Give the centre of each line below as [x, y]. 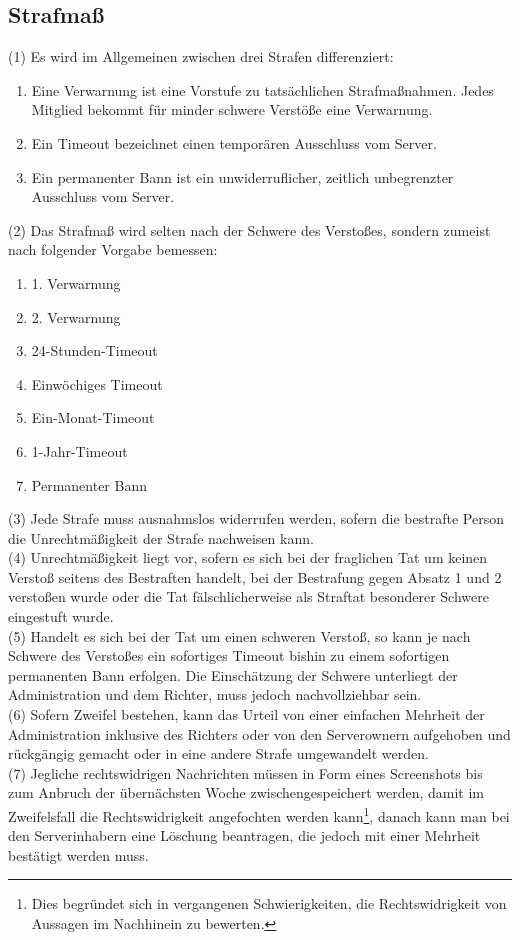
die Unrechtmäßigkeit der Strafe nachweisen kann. [161, 537]
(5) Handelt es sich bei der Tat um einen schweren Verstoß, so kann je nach [239, 635]
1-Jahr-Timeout [79, 450]
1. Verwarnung [76, 282]
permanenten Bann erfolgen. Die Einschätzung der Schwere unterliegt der [233, 674]
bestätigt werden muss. [78, 854]
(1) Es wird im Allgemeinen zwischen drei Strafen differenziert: [201, 56]
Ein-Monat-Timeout [93, 417]
